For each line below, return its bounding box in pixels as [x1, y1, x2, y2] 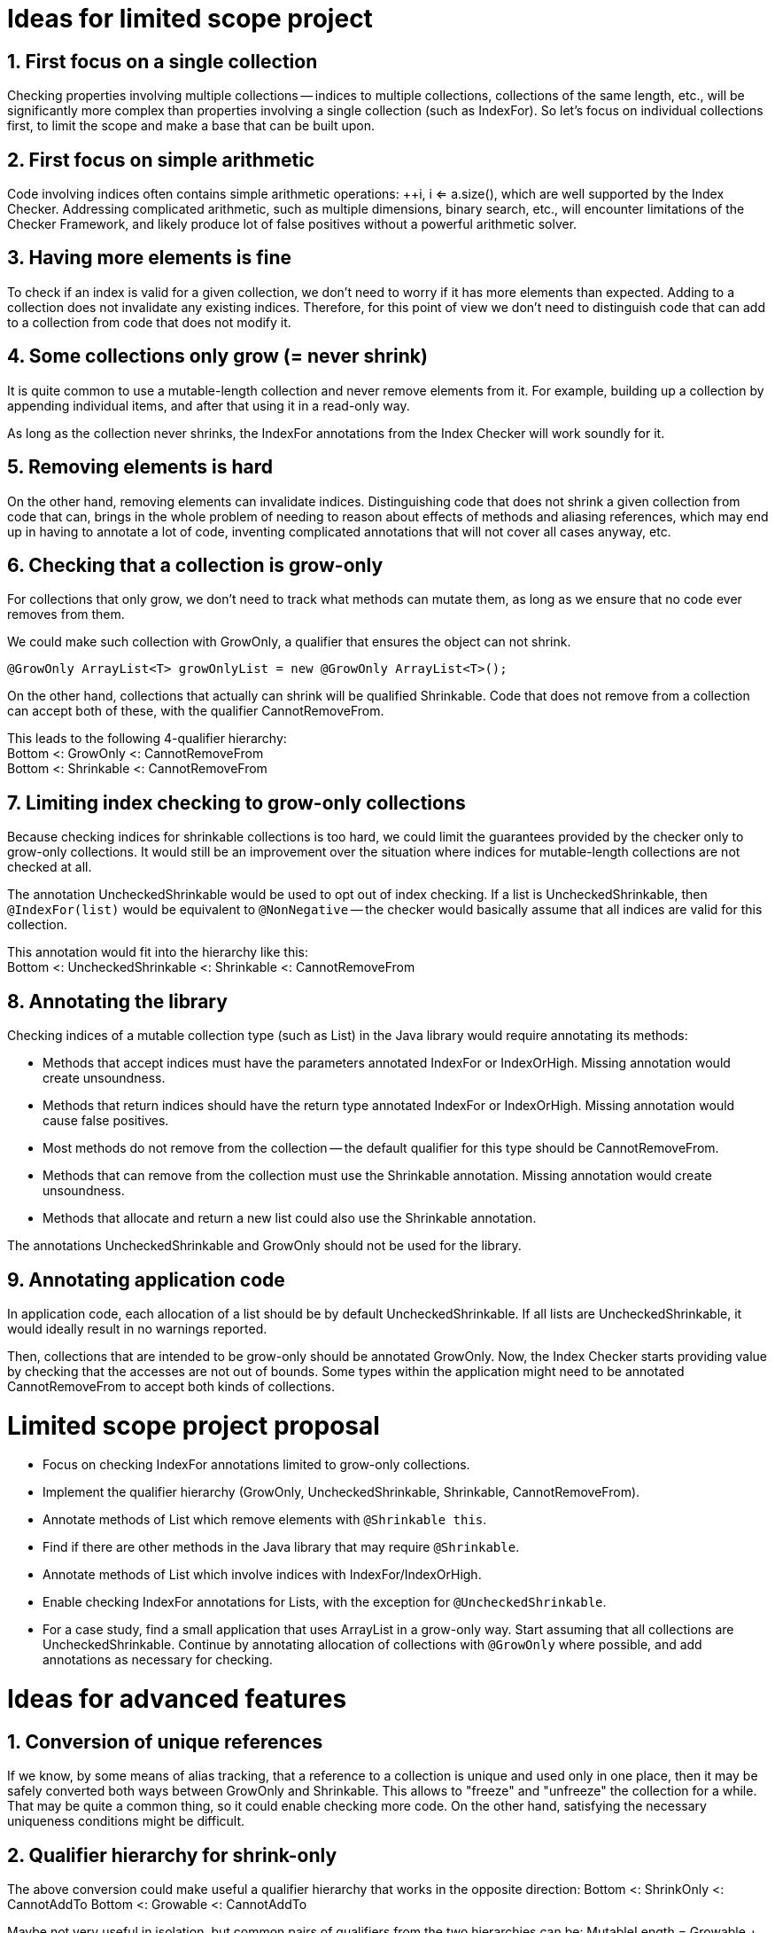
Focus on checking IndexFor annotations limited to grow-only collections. [43, 1457, 470, 1473]
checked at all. [7, 859, 92, 875]
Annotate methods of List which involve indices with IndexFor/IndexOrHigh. [43, 1567, 482, 1583]
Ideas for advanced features [7, 1684, 347, 1715]
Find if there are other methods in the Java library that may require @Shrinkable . [43, 1539, 520, 1555]
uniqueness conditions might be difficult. [7, 1813, 245, 1829]
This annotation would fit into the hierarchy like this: [7, 944, 308, 960]
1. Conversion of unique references [7, 1730, 323, 1753]
